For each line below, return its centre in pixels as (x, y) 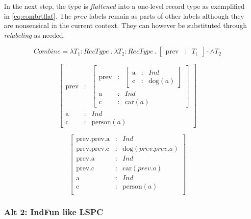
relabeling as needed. (35, 35)
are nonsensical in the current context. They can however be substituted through (125, 25)
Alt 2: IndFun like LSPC (54, 211)
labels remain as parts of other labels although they (166, 15)
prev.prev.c (93, 149)
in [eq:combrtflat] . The (38, 15)
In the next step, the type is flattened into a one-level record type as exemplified (124, 6)
